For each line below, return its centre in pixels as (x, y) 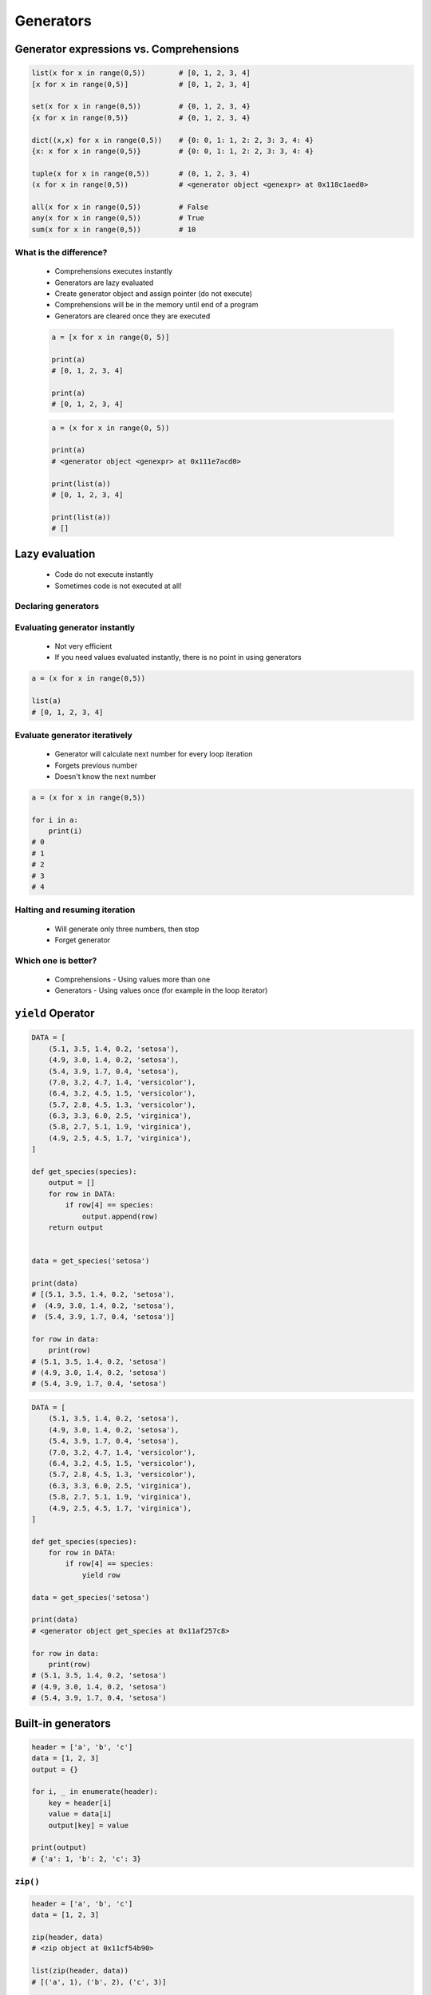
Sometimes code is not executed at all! (119, 586)
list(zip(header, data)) (80, 1971)
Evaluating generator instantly (75, 627)
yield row (101, 1575)
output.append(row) (120, 1216)
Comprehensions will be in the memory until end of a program (156, 305)
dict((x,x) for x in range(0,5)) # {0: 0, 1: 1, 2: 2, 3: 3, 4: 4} (173, 140)
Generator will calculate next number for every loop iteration (154, 754)
